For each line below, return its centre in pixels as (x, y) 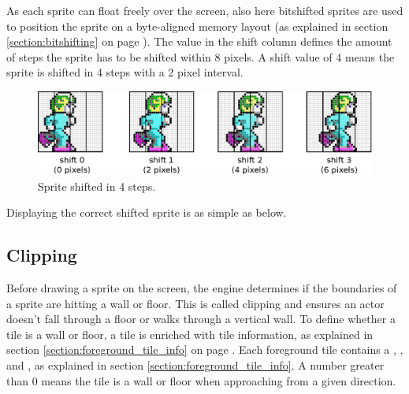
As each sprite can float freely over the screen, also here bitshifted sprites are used (205, 10)
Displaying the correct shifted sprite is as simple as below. (147, 212)
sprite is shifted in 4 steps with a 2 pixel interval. (125, 72)
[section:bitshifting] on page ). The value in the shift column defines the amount (199, 41)
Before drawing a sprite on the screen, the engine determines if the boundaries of (202, 287)
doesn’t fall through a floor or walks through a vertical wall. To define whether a (201, 319)
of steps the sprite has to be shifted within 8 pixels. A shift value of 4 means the (201, 56)
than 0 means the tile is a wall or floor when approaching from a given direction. (201, 380)
